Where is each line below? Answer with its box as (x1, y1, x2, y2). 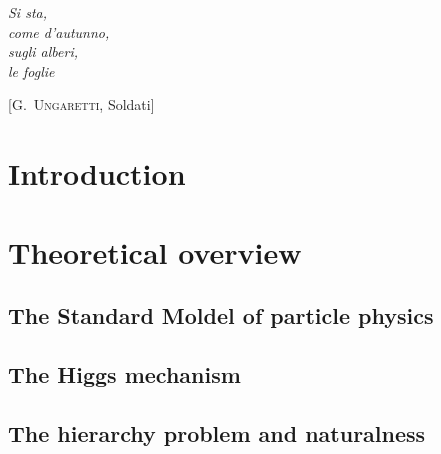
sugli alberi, (8, 41, 78, 62)
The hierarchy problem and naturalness (8, 417, 426, 448)
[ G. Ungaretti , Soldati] (8, 94, 155, 115)
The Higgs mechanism (8, 358, 241, 389)
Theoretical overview (8, 231, 302, 272)
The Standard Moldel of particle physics (8, 300, 434, 331)
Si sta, (8, 2, 48, 22)
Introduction (8, 153, 186, 194)
